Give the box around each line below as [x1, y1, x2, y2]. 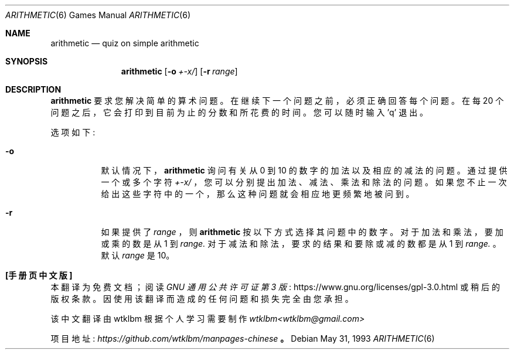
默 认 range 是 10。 [101, 250, 175, 260]
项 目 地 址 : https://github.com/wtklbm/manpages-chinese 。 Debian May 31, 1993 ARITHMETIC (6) [50, 333, 435, 343]
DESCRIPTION [5, 84, 62, 94]
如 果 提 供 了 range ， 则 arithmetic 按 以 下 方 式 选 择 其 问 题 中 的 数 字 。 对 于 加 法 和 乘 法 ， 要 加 [101, 227, 503, 237]
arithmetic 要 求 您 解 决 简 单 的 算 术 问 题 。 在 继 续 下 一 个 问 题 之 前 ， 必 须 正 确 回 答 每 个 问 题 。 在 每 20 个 [50, 96, 504, 105]
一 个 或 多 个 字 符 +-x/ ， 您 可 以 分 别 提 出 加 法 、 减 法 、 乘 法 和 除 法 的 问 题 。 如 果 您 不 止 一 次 [101, 177, 507, 187]
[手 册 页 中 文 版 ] [5, 270, 73, 280]
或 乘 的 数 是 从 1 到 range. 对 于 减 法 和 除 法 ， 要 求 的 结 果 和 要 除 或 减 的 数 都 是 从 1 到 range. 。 [101, 239, 501, 249]
